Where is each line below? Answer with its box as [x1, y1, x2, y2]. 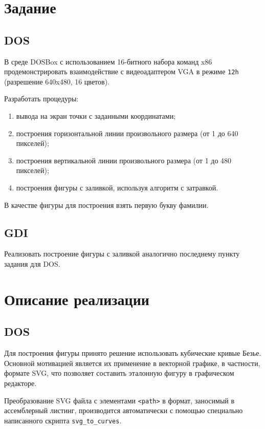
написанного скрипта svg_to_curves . [4, 415, 122, 425]
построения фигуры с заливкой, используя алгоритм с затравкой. [16, 182, 218, 192]
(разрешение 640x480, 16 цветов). [4, 76, 109, 87]
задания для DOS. [4, 258, 60, 269]
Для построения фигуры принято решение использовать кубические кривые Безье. [4, 348, 261, 358]
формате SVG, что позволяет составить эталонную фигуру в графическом [4, 368, 234, 378]
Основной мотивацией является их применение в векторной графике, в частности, [4, 357, 260, 368]
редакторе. [4, 377, 37, 388]
